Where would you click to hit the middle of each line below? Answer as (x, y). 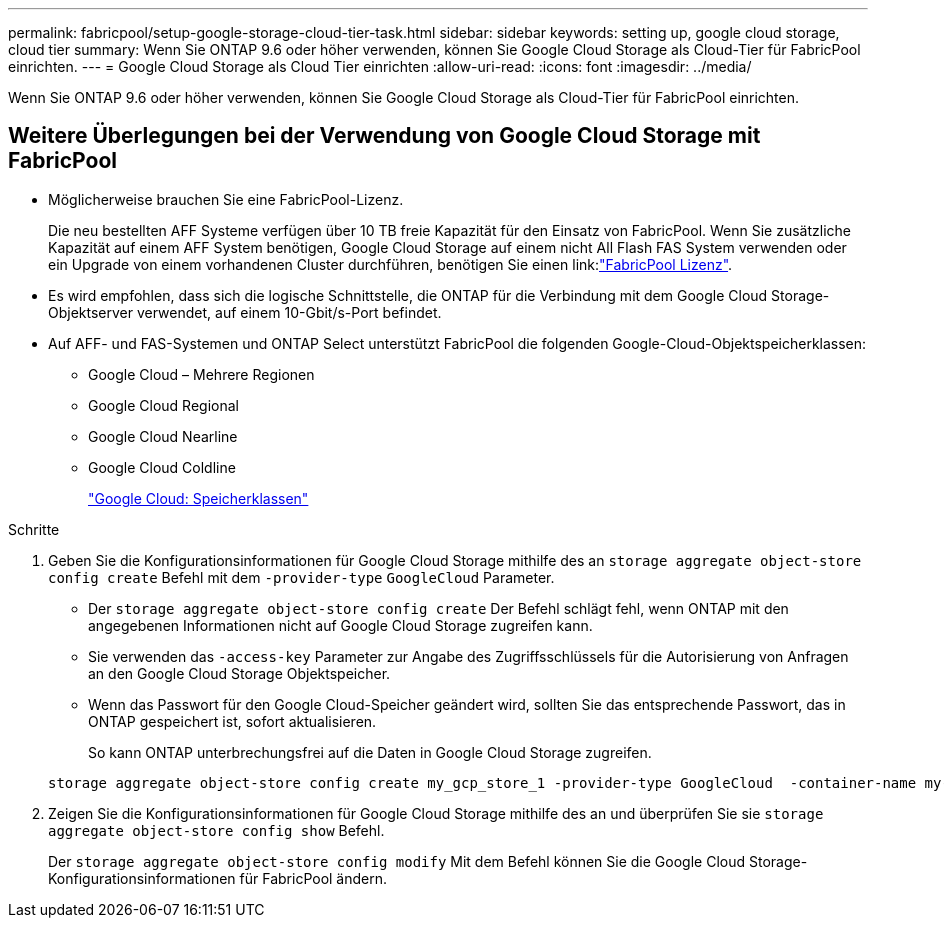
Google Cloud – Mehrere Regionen (201, 374)
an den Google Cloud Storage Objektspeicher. (239, 673)
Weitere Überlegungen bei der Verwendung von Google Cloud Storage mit (384, 136)
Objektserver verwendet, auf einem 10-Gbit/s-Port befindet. (245, 312)
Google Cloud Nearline (163, 436)
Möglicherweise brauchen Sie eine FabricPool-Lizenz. (226, 199)
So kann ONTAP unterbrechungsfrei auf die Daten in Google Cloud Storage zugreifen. (370, 752)
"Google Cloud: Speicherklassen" (198, 498)
